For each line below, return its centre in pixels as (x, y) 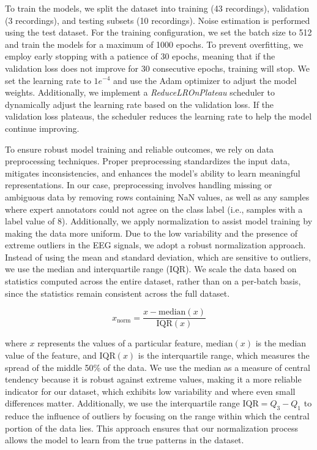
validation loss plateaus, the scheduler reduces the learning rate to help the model (158, 116)
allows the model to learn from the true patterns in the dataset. (125, 440)
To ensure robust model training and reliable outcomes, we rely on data (140, 149)
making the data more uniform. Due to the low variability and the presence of (151, 233)
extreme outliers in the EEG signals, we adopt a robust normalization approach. (155, 245)
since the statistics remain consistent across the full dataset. (117, 293)
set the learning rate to (48, 80)
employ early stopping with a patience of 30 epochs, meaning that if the (140, 56)
